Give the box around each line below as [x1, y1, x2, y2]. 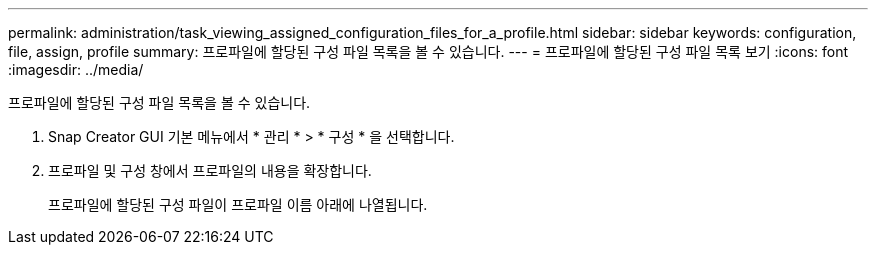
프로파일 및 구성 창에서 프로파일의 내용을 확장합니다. [48, 162, 372, 179]
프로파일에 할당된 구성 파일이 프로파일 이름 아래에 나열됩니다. [48, 196, 428, 213]
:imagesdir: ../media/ [8, 61, 144, 78]
